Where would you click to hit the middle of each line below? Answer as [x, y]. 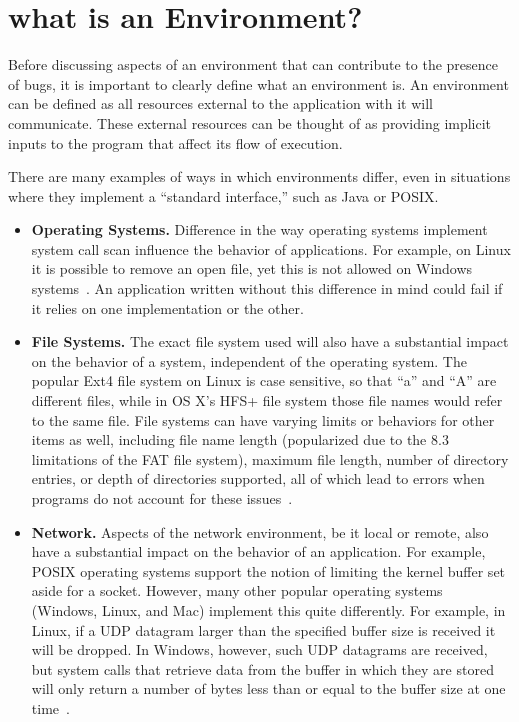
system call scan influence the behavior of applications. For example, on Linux [271, 248]
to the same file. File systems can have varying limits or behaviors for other [263, 419]
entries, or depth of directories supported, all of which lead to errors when [258, 478]
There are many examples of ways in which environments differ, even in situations [259, 176]
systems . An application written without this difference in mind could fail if [267, 288]
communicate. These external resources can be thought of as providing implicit [250, 122]
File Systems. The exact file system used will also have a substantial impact [270, 341]
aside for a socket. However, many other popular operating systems [237, 590]
